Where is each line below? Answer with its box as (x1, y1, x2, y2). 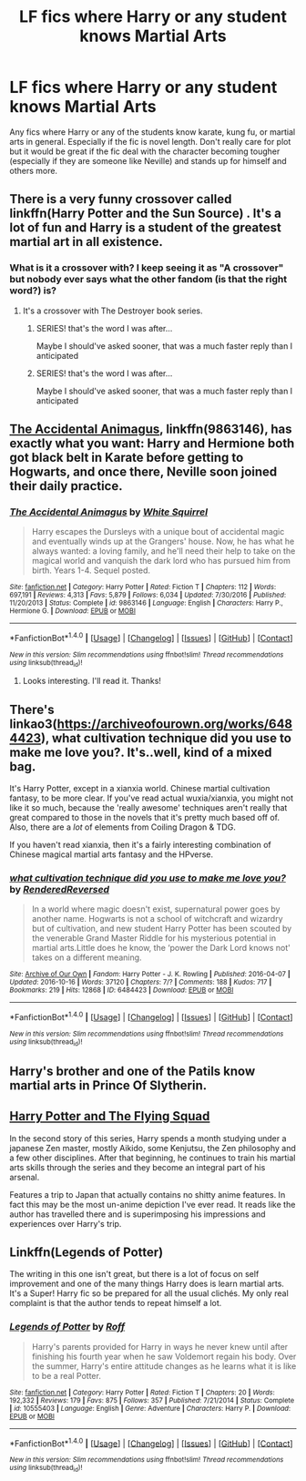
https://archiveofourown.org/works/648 (56, 716, 293, 731)
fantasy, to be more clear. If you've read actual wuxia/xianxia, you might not (9, 792, 294, 803)
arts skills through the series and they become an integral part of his (9, 1161, 266, 1172)
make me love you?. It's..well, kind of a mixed (9, 744, 272, 760)
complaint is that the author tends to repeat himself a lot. (9, 1298, 222, 1309)
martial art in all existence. (9, 234, 164, 250)
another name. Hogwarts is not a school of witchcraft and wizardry (31, 914, 284, 924)
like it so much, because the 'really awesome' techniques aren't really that (9, 802, 288, 813)
